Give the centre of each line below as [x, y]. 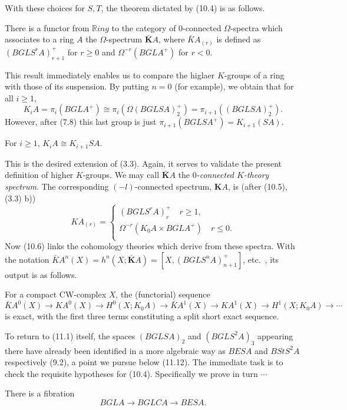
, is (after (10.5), [257, 186]
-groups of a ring [254, 75]
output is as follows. [41, 274]
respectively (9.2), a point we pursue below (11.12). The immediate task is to [144, 362]
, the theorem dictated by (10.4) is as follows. [183, 8]
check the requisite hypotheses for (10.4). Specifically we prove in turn [131, 373]
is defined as [239, 39]
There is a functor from [47, 27]
